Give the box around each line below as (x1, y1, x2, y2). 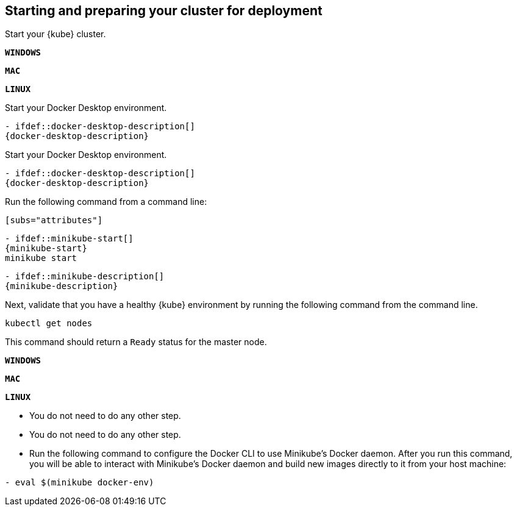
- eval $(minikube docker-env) (5, 477, 154, 488)
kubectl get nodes (5, 318, 93, 329)
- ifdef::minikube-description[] (5, 271, 165, 282)
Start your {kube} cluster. (5, 29, 106, 40)
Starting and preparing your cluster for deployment (5, 3, 323, 18)
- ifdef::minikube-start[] (5, 234, 134, 244)
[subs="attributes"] (5, 215, 103, 226)
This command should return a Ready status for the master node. (5, 337, 267, 348)
